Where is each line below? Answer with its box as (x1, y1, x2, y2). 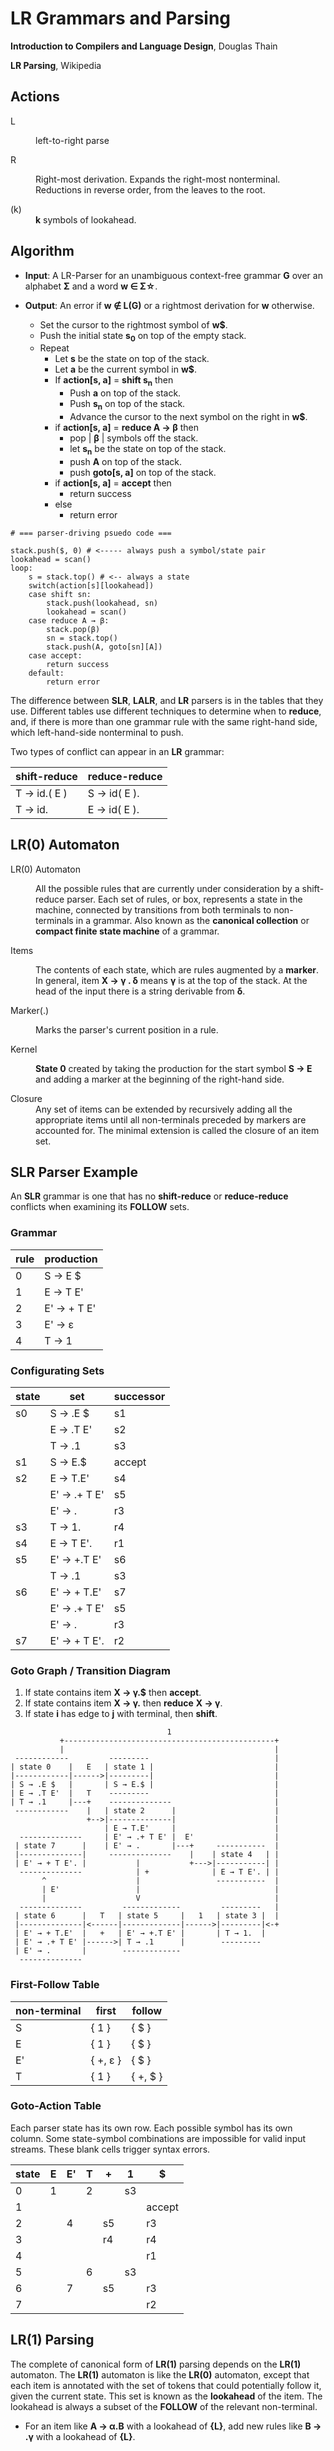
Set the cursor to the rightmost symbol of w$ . (39, 318, 228, 331)
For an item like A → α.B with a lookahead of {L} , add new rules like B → (24, 2420, 322, 2432)
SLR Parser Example (10, 1163, 138, 1181)
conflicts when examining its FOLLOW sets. (10, 1201, 190, 1213)
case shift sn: (28, 589, 92, 599)
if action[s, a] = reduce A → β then (54, 421, 200, 433)
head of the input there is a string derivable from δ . (35, 985, 246, 997)
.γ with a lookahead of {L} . (24, 2430, 136, 2442)
